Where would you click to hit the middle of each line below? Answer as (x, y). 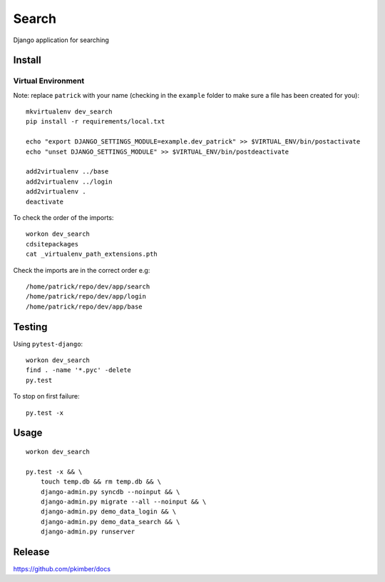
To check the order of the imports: (63, 217)
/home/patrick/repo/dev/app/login (86, 297)
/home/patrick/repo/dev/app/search (88, 286)
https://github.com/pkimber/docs (62, 569)
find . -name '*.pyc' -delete (79, 370)
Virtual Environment (49, 81)
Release (31, 552)
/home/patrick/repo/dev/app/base (84, 306)
